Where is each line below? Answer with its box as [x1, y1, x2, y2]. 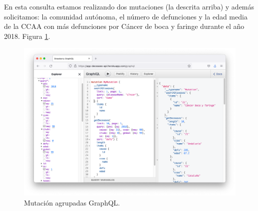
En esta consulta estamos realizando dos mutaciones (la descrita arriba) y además [4, 1, 255, 11]
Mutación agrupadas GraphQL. [24, 198, 120, 208]
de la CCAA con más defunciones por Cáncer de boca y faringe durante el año [4, 21, 245, 31]
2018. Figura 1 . [4, 30, 50, 41]
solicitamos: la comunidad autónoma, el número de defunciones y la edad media [4, 11, 248, 21]
